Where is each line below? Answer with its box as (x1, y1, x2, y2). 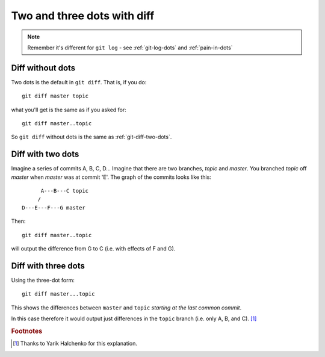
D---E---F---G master (22, 204, 85, 211)
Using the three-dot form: (11, 276, 75, 284)
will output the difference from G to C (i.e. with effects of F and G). (11, 245, 176, 252)
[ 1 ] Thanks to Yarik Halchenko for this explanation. (13, 340, 138, 347)
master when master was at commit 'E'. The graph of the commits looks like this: (11, 173, 212, 181)
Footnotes (11, 327, 43, 335)
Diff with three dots (11, 261, 85, 271)
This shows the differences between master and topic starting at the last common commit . (11, 304, 242, 311)
